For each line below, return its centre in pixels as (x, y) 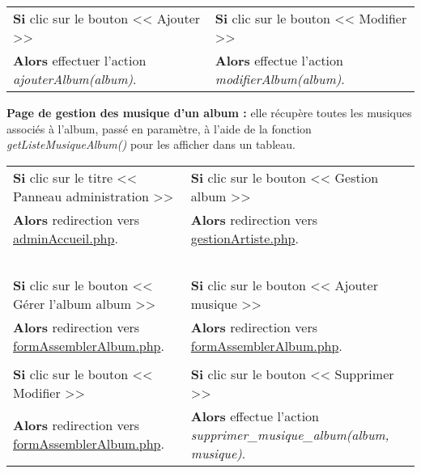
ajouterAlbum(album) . (75, 79)
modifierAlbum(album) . (280, 79)
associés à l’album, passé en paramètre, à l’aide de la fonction (159, 128)
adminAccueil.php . (66, 238)
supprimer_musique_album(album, (290, 434)
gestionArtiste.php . (245, 238)
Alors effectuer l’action (80, 60)
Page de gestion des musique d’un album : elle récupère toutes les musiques (209, 112)
